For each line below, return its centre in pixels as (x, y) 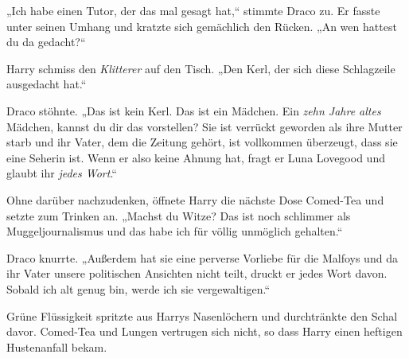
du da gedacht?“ (46, 42)
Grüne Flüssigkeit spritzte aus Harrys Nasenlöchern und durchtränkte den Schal (202, 315)
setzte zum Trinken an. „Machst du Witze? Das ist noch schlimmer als (179, 215)
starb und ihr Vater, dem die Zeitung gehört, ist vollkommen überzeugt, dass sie (202, 142)
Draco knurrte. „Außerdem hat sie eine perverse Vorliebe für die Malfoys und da (202, 257)
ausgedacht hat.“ (47, 84)
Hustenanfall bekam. (57, 346)
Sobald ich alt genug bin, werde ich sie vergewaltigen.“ (138, 288)
